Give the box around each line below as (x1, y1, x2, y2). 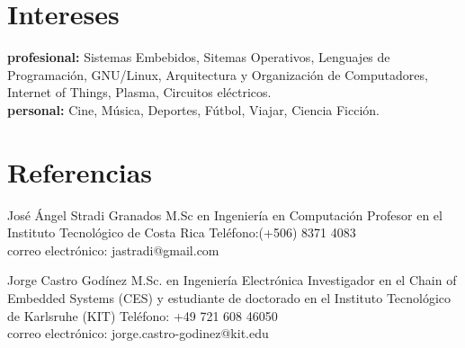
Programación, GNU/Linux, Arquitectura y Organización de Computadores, (7, 65, 428, 84)
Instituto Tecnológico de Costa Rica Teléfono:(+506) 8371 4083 (7, 223, 356, 242)
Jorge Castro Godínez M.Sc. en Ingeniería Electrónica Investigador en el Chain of (7, 271, 457, 290)
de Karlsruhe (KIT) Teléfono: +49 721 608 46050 (7, 306, 278, 325)
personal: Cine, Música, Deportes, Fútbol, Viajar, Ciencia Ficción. (7, 100, 380, 119)
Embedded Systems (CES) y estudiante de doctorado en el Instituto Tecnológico (7, 289, 452, 307)
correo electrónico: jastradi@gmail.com (7, 240, 219, 259)
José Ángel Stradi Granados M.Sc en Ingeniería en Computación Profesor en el (7, 205, 443, 224)
